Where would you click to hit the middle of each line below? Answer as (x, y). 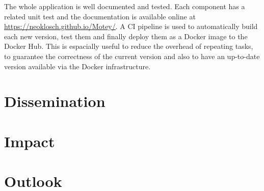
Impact (30, 141)
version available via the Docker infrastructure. (77, 66)
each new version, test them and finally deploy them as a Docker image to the (126, 36)
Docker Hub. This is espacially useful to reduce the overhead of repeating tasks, (129, 46)
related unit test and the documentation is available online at (100, 16)
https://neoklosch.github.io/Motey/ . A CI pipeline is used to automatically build (131, 26)
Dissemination (55, 101)
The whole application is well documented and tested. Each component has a (125, 6)
